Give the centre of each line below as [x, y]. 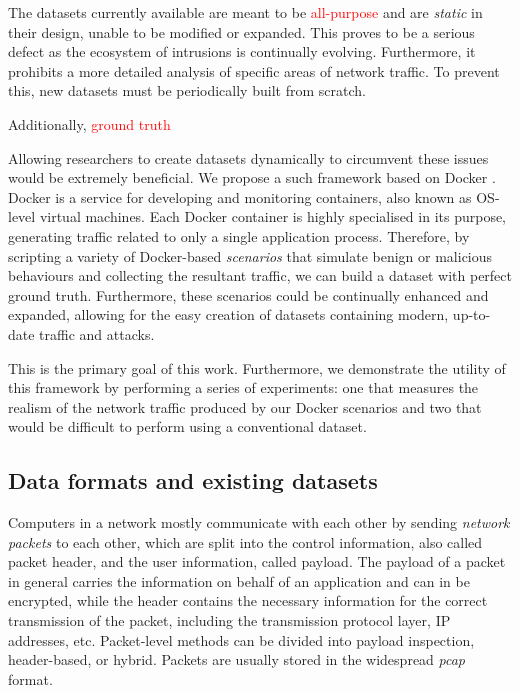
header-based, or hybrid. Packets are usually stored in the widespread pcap [237, 659]
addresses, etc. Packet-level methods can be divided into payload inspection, [241, 639]
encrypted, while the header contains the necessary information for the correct [248, 600]
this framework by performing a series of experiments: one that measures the [243, 387]
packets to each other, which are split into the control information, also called [245, 541]
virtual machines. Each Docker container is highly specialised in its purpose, [273, 216]
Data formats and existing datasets [193, 480]
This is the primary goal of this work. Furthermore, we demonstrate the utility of [257, 367]
